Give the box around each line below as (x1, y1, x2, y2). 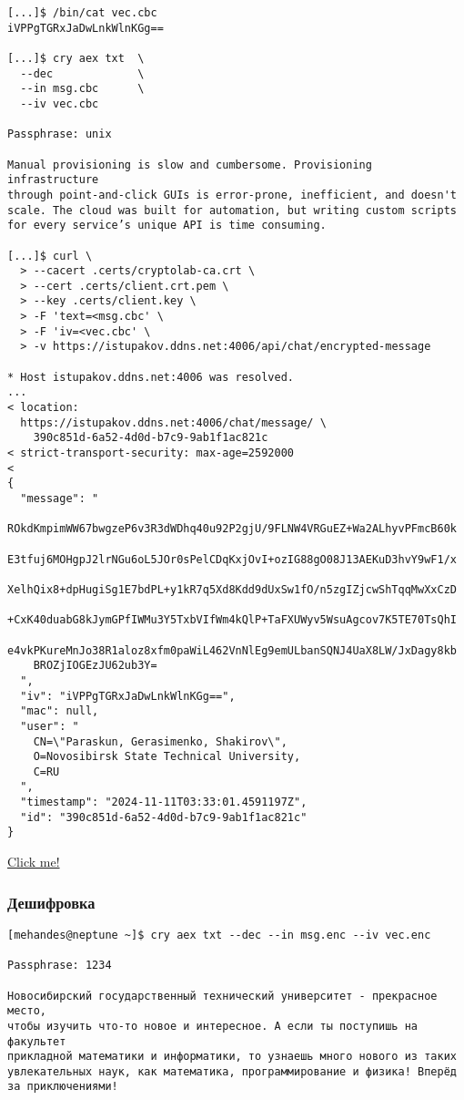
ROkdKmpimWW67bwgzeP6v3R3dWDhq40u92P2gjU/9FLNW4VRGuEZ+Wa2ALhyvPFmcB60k (7, 522, 457, 536)
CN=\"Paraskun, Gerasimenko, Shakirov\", (33, 735, 287, 748)
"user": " (20, 719, 79, 733)
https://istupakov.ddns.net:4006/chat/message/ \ (20, 416, 327, 429)
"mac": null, (20, 704, 99, 718)
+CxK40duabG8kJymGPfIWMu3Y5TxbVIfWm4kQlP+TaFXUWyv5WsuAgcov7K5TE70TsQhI (7, 613, 457, 627)
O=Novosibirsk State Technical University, (33, 750, 301, 764)
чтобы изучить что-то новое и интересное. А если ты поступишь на (7, 1019, 419, 1033)
